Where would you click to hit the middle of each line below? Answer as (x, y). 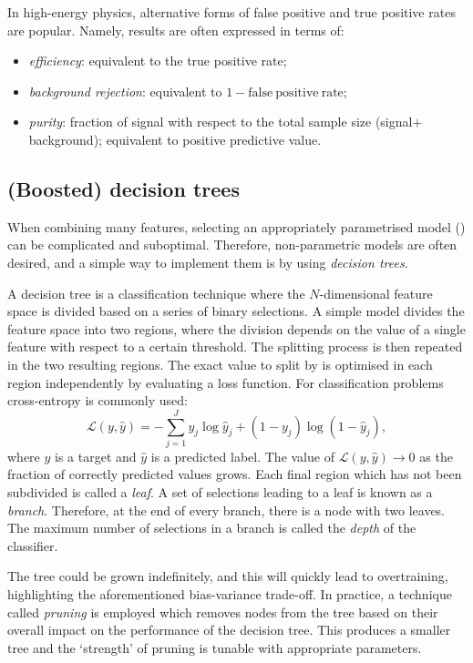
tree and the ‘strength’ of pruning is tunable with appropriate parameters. (215, 647)
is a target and (96, 456)
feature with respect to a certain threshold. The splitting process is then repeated (235, 347)
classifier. (33, 545)
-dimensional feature (376, 293)
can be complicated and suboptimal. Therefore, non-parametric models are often (232, 245)
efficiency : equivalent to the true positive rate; (158, 61)
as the (436, 456)
